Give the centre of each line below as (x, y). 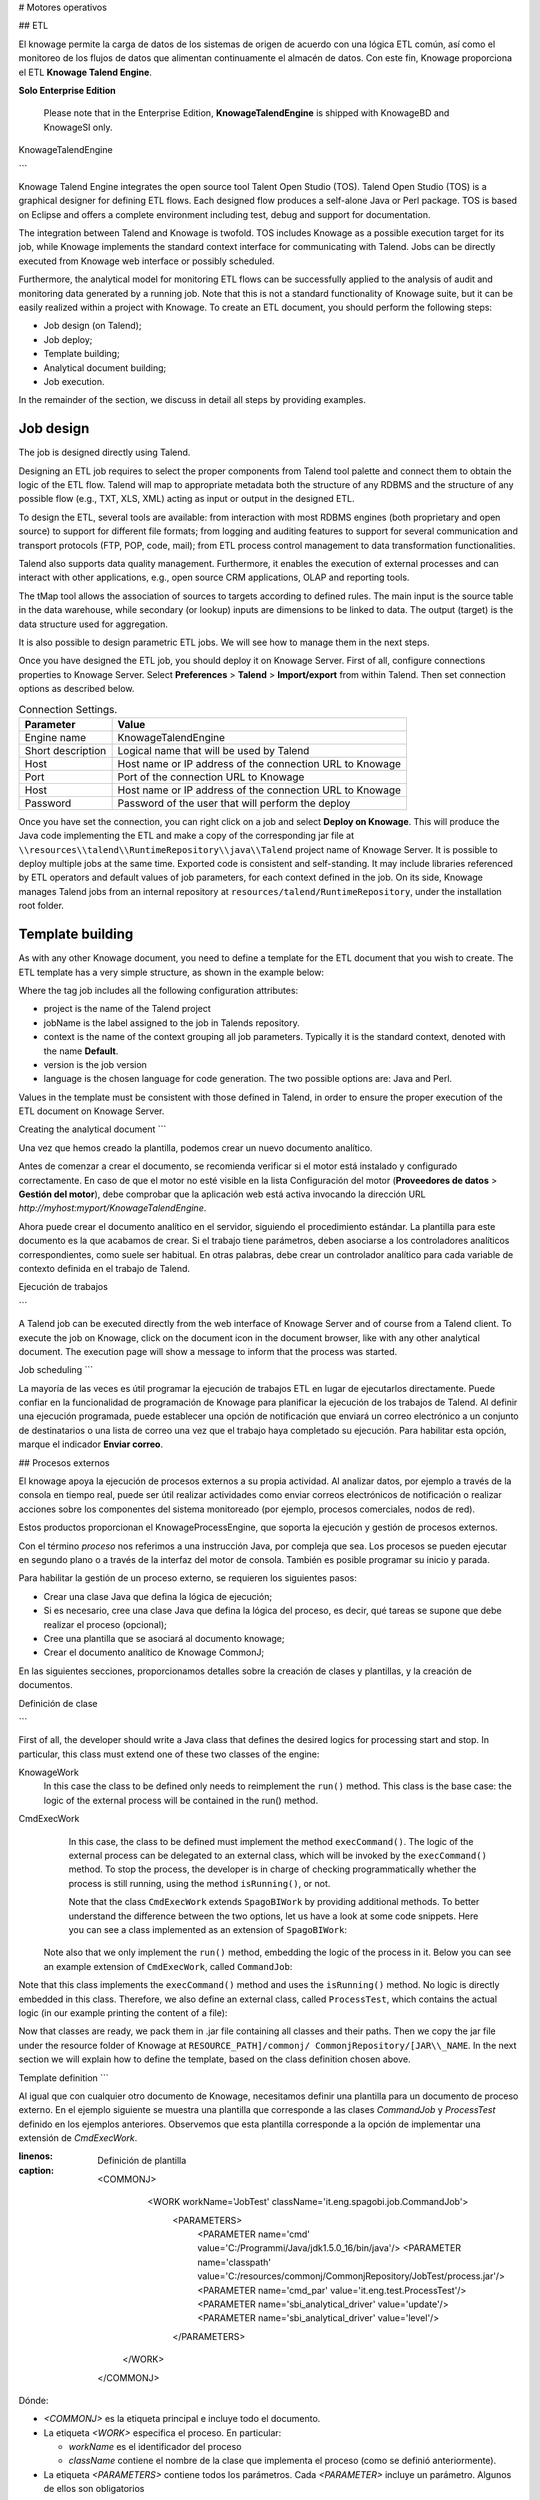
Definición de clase (58, 1703)
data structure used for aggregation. (93, 624)
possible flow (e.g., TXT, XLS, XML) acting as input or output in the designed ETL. (186, 499)
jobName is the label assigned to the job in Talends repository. (171, 1022)
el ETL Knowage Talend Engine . (85, 72)
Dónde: (33, 2400)
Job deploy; (68, 339)
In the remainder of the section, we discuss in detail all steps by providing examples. (192, 400)
